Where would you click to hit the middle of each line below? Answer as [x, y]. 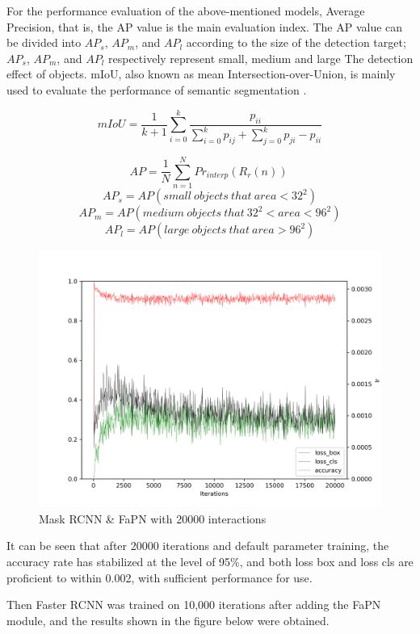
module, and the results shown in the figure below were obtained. [168, 620]
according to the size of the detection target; [296, 42]
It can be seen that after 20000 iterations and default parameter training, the [198, 546]
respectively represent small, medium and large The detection [261, 58]
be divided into [44, 42]
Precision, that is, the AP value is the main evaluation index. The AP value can [205, 26]
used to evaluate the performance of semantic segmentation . [157, 89]
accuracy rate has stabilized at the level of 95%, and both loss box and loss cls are [210, 561]
